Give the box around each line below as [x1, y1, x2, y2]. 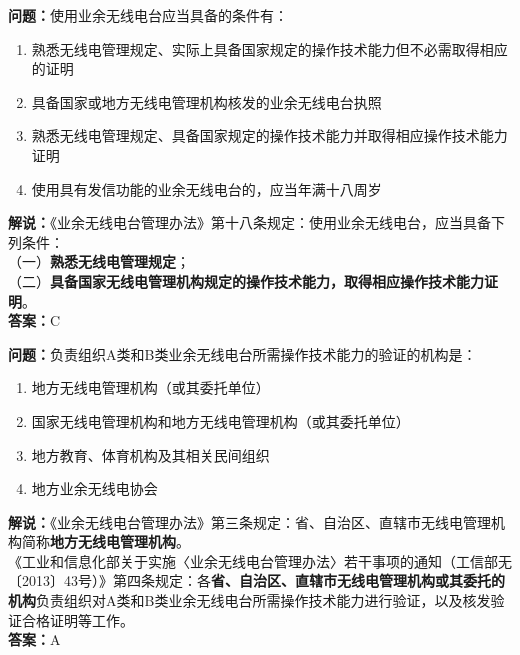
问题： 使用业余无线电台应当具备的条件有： [8, 5, 288, 25]
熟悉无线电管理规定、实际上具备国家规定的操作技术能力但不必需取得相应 [31, 38, 508, 59]
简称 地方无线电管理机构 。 [21, 531, 190, 552]
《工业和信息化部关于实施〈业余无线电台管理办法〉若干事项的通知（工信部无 [8, 550, 512, 571]
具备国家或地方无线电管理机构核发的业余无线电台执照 [31, 91, 382, 112]
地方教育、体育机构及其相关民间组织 [31, 444, 270, 465]
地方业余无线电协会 [31, 478, 158, 499]
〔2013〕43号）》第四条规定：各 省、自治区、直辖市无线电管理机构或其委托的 [8, 570, 505, 591]
